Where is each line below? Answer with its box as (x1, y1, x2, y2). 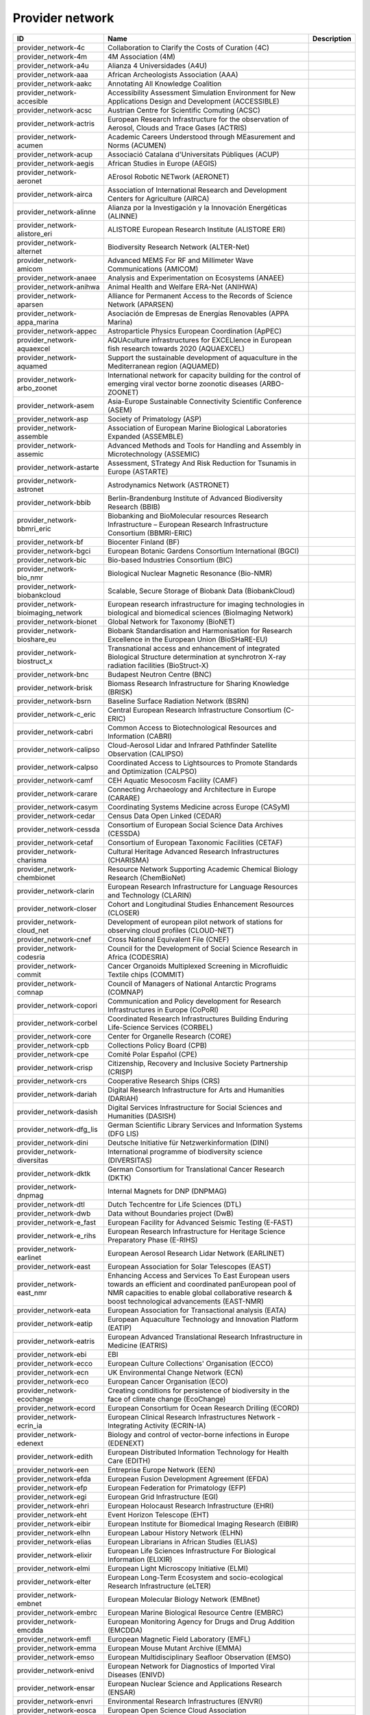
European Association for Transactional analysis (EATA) (107, 1305, 287, 1315)
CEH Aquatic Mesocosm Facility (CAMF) (107, 775, 238, 785)
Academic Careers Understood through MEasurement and (107, 132, 296, 141)
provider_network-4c (16, 43, 86, 52)
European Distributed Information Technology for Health (107, 1447, 289, 1457)
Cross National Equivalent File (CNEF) (107, 934, 230, 944)
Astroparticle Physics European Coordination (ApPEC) (107, 326, 282, 335)
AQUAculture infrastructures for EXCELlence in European (107, 335, 292, 344)
